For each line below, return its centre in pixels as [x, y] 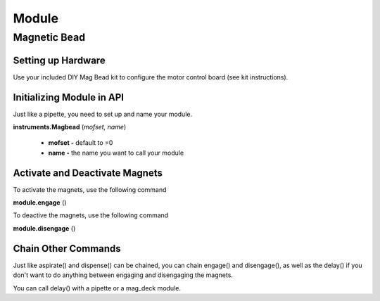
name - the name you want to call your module [116, 153]
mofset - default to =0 [81, 143]
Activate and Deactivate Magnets [88, 173]
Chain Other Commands [67, 249]
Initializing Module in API [69, 97]
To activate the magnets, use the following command [90, 189]
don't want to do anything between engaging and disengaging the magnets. [123, 275]
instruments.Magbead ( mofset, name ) [70, 127]
